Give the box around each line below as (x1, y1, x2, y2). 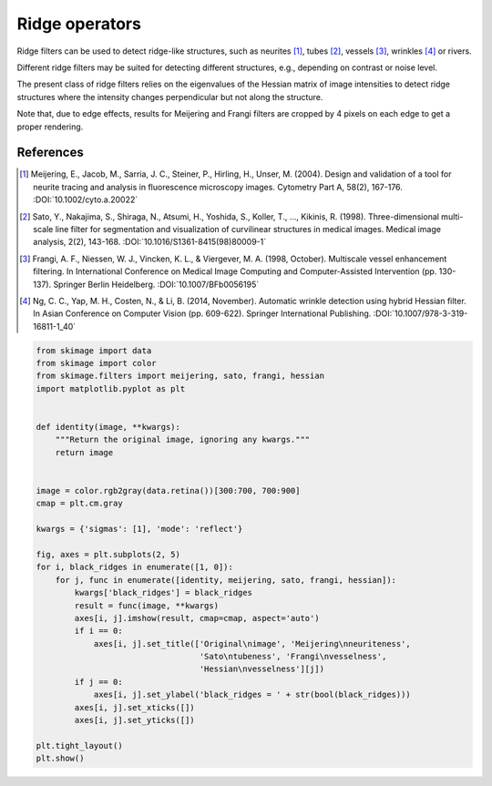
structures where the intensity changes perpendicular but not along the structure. (16, 91, 323, 102)
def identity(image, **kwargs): (36, 422, 181, 433)
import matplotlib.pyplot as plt (36, 383, 186, 393)
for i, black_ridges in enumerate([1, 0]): (36, 562, 234, 573)
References (16, 145, 84, 160)
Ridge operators (16, 14, 141, 34)
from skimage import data (36, 345, 152, 355)
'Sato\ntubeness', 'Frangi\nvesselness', (199, 651, 387, 662)
